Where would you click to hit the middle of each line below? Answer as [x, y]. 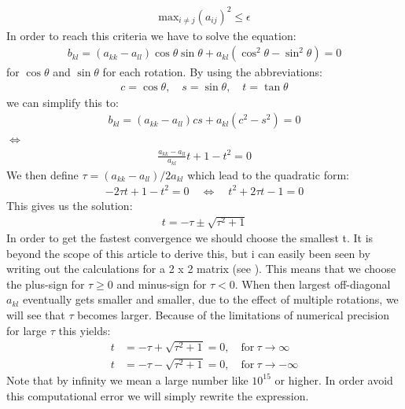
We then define [42, 174]
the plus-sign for [46, 284]
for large [27, 330]
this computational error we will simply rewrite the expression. [158, 395]
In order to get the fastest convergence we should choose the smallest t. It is [190, 238]
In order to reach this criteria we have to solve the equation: [151, 35]
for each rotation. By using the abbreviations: [212, 72]
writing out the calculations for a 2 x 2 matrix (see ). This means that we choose [201, 269]
